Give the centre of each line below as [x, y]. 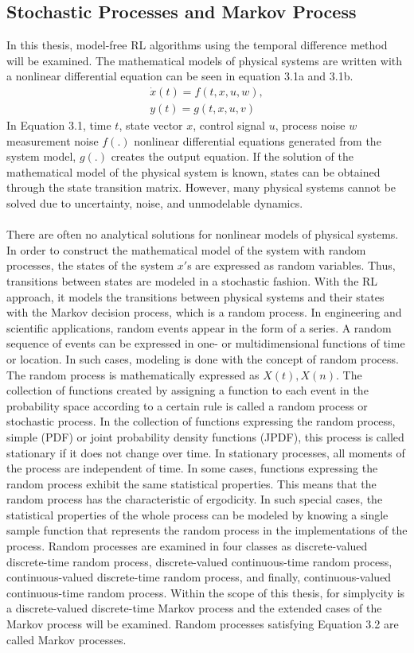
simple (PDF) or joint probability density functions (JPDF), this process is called [205, 436]
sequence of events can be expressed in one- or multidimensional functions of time [206, 343]
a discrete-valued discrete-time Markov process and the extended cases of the [194, 608]
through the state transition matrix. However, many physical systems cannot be [201, 187]
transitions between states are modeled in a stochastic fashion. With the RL [192, 280]
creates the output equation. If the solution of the [232, 156]
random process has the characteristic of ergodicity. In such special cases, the [195, 499]
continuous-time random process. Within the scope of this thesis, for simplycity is [206, 592]
